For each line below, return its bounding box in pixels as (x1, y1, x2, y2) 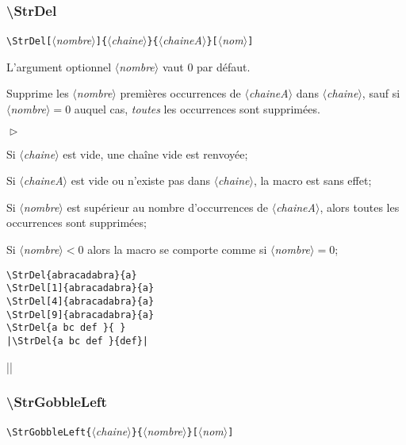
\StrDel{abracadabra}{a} (6, 269, 137, 281)
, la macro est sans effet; (253, 172, 372, 189)
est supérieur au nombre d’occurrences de (67, 198, 269, 215)
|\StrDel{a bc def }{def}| (6, 335, 148, 347)
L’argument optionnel (6, 58, 112, 75)
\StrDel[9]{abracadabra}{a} (6, 309, 155, 320)
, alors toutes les (320, 198, 400, 215)
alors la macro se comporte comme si (87, 241, 267, 258)
